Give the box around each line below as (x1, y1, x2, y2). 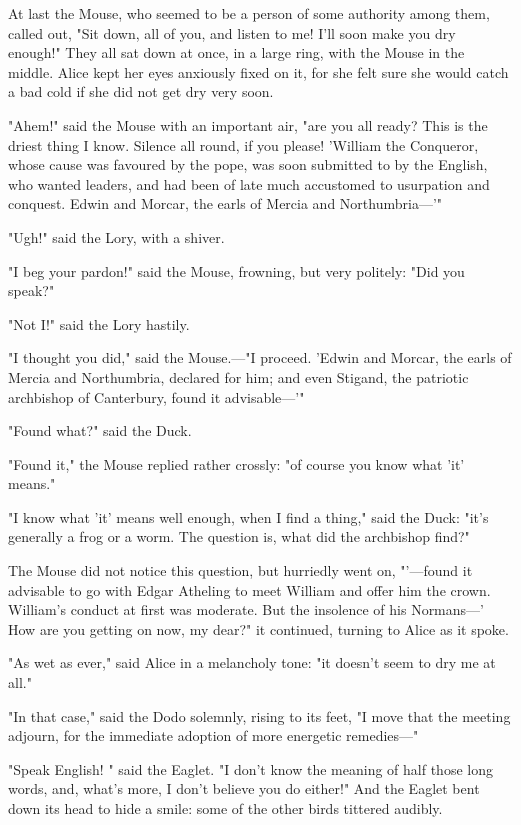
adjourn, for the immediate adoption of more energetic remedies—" (8, 725, 419, 746)
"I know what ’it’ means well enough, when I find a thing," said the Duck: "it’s (8, 506, 489, 527)
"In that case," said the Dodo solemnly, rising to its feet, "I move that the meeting (8, 705, 511, 726)
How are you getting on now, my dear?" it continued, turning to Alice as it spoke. (8, 618, 509, 639)
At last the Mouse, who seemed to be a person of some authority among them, (8, 3, 490, 23)
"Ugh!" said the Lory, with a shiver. (8, 226, 225, 247)
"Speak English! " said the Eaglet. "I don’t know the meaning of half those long (8, 758, 493, 779)
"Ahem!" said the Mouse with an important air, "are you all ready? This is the (8, 114, 488, 135)
